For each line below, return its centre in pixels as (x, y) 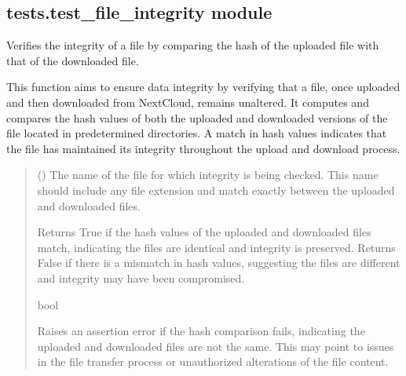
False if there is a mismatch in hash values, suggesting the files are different (219, 263)
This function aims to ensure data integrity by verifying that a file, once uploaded (203, 87)
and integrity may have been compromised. (141, 277)
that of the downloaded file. (73, 60)
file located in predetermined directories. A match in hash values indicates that (197, 133)
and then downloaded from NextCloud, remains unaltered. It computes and (188, 102)
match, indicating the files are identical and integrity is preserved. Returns (216, 247)
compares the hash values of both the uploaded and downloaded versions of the (197, 117)
